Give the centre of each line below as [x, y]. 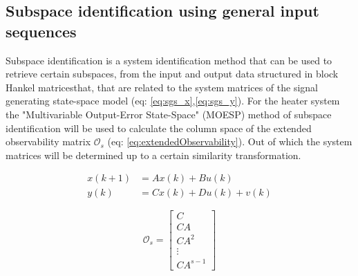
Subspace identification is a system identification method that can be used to [169, 60]
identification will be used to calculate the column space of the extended [159, 128]
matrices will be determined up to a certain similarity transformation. [153, 155]
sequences [41, 31]
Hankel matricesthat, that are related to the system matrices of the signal [162, 87]
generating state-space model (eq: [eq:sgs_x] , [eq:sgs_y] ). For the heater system [173, 101]
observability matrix [48, 141]
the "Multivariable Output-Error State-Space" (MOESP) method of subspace [169, 114]
